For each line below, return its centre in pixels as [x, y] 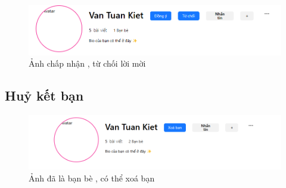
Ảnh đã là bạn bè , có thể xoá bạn [92, 178]
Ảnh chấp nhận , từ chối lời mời [87, 63]
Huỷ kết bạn [44, 95]
